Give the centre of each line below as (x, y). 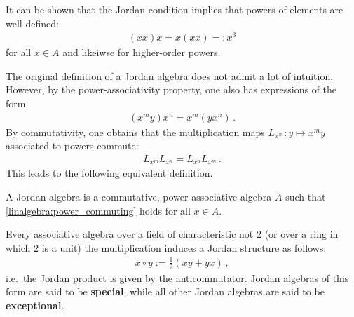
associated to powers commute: (72, 146)
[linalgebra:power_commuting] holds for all (98, 210)
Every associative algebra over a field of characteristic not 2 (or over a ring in (172, 234)
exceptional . (35, 305)
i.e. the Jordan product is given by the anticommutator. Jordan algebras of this (177, 277)
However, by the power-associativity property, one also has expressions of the (171, 89)
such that (306, 196)
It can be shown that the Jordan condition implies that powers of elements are (175, 9)
